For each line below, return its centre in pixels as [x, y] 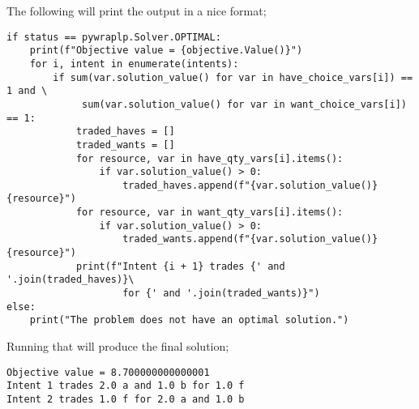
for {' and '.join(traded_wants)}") [221, 294]
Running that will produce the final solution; [118, 346]
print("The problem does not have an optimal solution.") [189, 320]
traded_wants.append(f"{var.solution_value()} [250, 239]
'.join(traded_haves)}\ [71, 280]
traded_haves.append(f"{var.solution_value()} [250, 185]
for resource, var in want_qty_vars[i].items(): [209, 213]
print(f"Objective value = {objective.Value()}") [166, 51]
